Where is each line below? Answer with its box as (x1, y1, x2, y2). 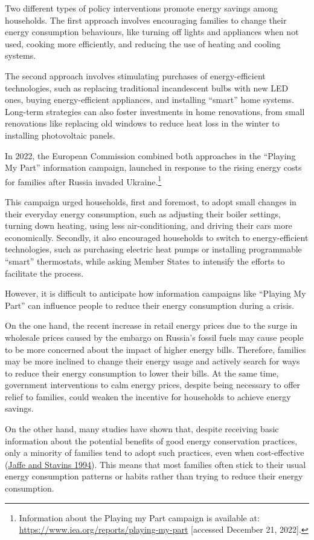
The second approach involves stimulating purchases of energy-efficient (5, 69, 266, 82)
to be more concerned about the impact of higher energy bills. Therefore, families (5, 343, 306, 355)
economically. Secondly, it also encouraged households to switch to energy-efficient (5, 231, 309, 243)
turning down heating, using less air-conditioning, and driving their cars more (5, 219, 292, 232)
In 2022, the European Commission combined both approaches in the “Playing (5, 149, 296, 162)
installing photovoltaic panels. (5, 128, 115, 141)
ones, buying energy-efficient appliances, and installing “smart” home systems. (5, 93, 294, 106)
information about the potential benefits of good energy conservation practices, (5, 434, 298, 447)
